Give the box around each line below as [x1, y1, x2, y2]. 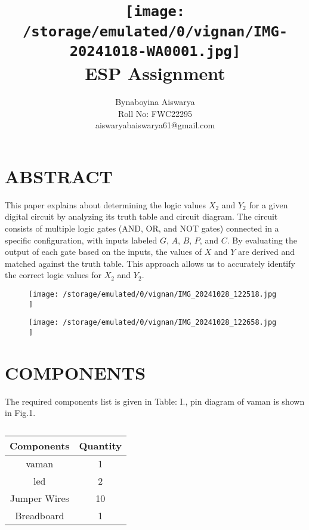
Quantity [79, 438, 122, 452]
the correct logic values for [5, 269, 101, 281]
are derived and [237, 245, 295, 258]
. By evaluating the [227, 233, 297, 246]
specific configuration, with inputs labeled [5, 233, 157, 246]
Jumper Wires [10, 491, 69, 505]
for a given [249, 198, 288, 211]
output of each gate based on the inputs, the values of [5, 245, 202, 258]
